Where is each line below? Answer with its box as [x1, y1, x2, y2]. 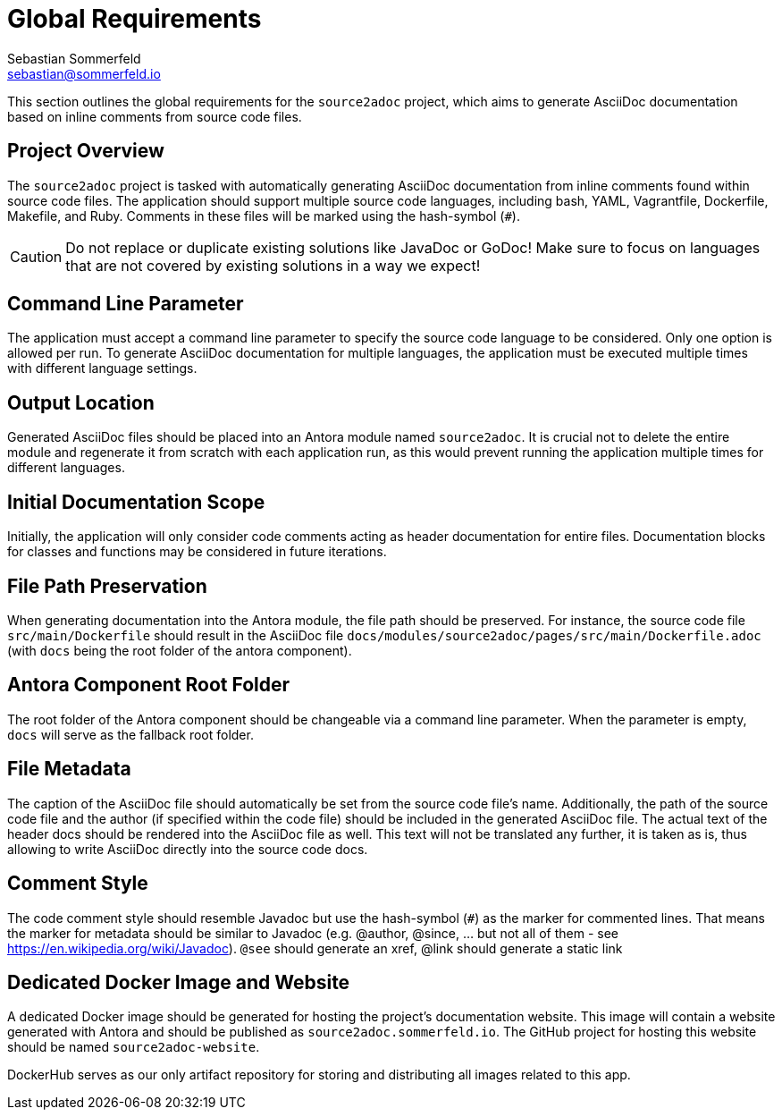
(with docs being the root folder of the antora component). [7, 642, 352, 658]
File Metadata [7, 757, 131, 781]
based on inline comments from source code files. [7, 108, 302, 124]
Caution [10, 247, 63, 266]
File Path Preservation [7, 574, 207, 597]
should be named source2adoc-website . [7, 1039, 260, 1055]
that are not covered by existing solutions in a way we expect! [65, 256, 481, 275]
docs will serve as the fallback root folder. [7, 726, 254, 742]
